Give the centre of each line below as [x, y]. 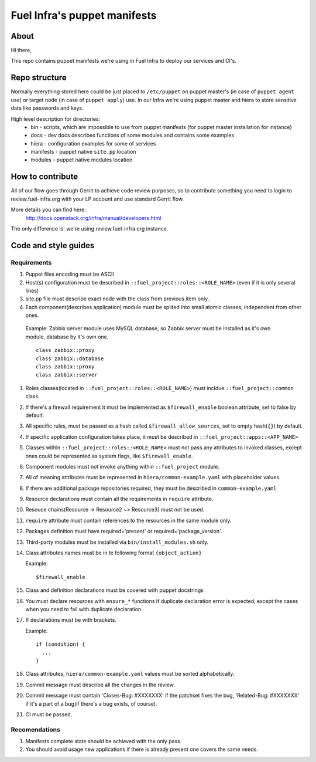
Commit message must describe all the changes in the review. [100, 685]
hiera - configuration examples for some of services [93, 143]
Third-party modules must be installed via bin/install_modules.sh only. [117, 542]
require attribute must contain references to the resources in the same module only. [128, 520]
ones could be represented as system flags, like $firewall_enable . [109, 456]
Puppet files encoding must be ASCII [70, 274]
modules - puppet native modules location [82, 160]
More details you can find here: [48, 210]
